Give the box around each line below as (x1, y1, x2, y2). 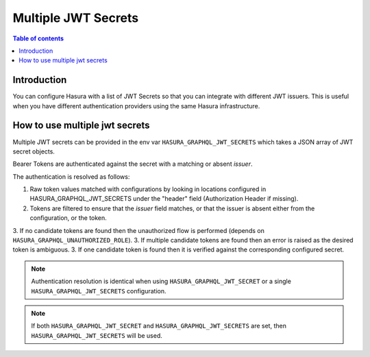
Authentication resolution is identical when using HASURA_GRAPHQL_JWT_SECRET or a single (31, 278, 291, 286)
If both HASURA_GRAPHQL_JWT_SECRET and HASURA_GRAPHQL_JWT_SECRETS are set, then (31, 322, 287, 330)
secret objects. (12, 147, 55, 156)
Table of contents (12, 34, 64, 42)
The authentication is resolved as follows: (12, 172, 130, 181)
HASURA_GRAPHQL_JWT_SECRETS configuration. (31, 286, 166, 295)
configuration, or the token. (29, 214, 108, 222)
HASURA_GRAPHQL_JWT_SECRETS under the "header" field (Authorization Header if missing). (29, 195, 299, 203)
